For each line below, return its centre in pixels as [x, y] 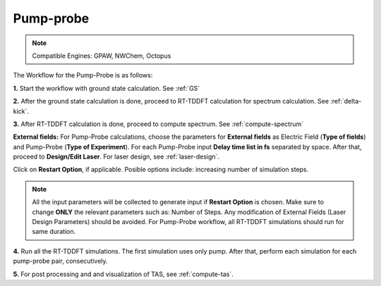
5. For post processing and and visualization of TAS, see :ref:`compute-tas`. [123, 274]
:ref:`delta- [346, 101]
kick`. [21, 111]
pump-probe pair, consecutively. [61, 261]
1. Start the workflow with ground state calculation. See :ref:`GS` [107, 88]
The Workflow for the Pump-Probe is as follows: [83, 75]
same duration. [54, 232]
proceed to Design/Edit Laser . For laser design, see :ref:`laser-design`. [116, 157]
